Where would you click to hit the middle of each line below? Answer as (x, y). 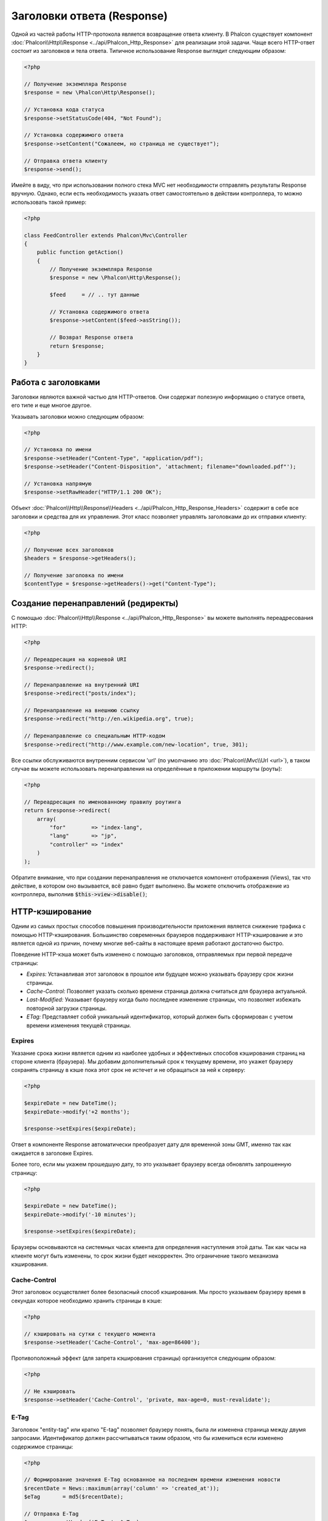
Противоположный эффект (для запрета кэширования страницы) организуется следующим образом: (144, 1358)
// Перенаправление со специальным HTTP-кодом (94, 736)
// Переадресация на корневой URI (75, 659)
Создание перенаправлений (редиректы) (95, 603)
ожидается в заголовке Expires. (52, 1153)
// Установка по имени (58, 450)
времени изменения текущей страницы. (79, 1025)
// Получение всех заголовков (69, 550)
